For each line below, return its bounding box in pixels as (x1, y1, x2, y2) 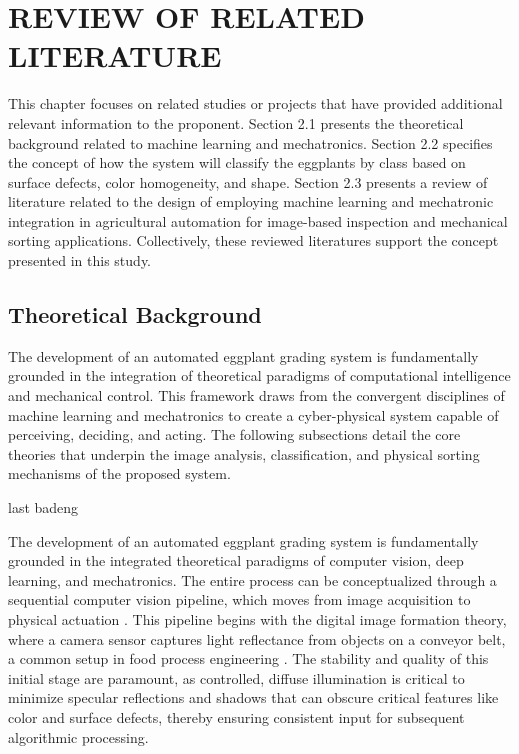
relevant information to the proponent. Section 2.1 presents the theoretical (8, 112, 464, 133)
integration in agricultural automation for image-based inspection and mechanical (8, 210, 508, 231)
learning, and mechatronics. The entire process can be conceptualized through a (8, 569, 497, 590)
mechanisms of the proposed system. (8, 463, 231, 484)
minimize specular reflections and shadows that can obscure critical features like (8, 687, 499, 708)
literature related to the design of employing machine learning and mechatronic (8, 191, 494, 212)
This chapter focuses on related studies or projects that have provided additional (8, 93, 503, 114)
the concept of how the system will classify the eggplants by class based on (8, 152, 466, 173)
